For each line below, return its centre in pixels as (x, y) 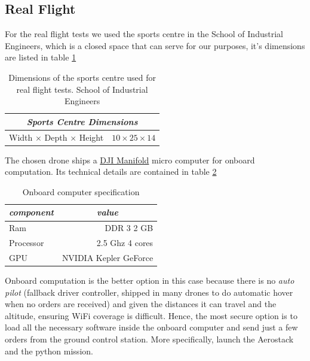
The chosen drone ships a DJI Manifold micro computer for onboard (130, 160)
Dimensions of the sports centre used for (82, 77)
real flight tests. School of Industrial (82, 89)
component (31, 212)
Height (91, 137)
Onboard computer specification (81, 191)
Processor (27, 243)
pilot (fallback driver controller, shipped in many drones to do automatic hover (149, 292)
